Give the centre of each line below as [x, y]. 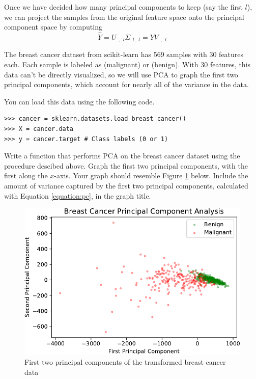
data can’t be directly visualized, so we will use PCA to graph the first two [121, 74]
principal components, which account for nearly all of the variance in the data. [126, 84]
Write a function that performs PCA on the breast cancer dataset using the [122, 156]
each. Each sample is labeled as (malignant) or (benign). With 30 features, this [127, 64]
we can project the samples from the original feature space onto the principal [124, 17]
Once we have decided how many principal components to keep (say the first [123, 7]
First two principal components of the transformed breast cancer [125, 362]
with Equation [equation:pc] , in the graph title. [78, 195]
